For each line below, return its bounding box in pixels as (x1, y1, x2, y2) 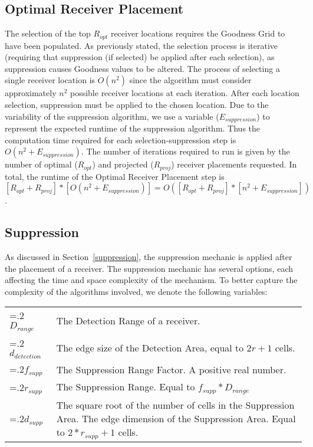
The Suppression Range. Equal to (56, 380, 195, 394)
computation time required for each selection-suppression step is (5, 133, 236, 146)
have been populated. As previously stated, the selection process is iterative (5, 39, 278, 51)
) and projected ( (92, 158, 154, 170)
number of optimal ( (5, 158, 78, 170)
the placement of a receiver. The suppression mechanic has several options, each (5, 262, 293, 274)
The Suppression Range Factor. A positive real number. (56, 362, 286, 376)
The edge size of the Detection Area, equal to (56, 340, 244, 354)
